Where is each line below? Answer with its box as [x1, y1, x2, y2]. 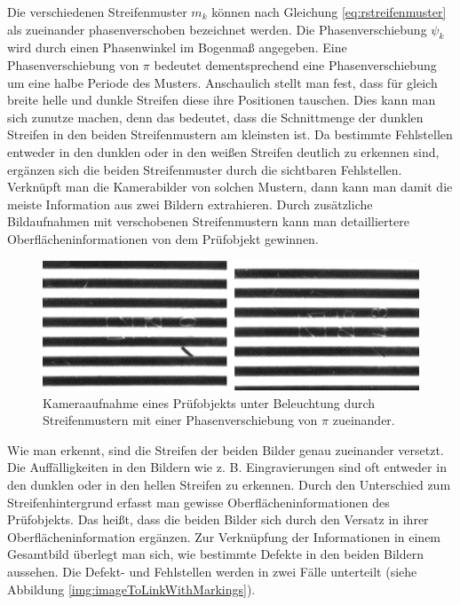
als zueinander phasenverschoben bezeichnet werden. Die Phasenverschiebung [7, 20, 427, 38]
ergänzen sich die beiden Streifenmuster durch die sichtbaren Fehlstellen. [7, 160, 402, 178]
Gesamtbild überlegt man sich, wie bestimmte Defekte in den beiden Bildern [7, 545, 424, 563]
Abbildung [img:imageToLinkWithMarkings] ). [7, 579, 256, 598]
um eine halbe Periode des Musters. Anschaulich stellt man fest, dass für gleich [7, 73, 438, 91]
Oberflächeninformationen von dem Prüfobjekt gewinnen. [7, 229, 319, 247]
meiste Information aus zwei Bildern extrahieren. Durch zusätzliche [7, 194, 373, 213]
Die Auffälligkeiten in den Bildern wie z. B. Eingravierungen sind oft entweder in [7, 458, 447, 476]
